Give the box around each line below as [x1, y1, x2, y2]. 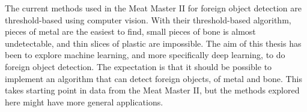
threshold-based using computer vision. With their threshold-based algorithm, [5, 13, 291, 26]
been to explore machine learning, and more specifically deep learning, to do [5, 49, 285, 61]
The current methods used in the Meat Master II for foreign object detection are [5, 2, 302, 14]
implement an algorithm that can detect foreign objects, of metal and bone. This [5, 72, 302, 84]
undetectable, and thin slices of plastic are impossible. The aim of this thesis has [5, 37, 302, 49]
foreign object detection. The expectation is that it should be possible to [5, 60, 272, 72]
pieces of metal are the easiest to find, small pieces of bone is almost [5, 25, 256, 38]
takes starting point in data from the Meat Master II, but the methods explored [5, 84, 300, 96]
